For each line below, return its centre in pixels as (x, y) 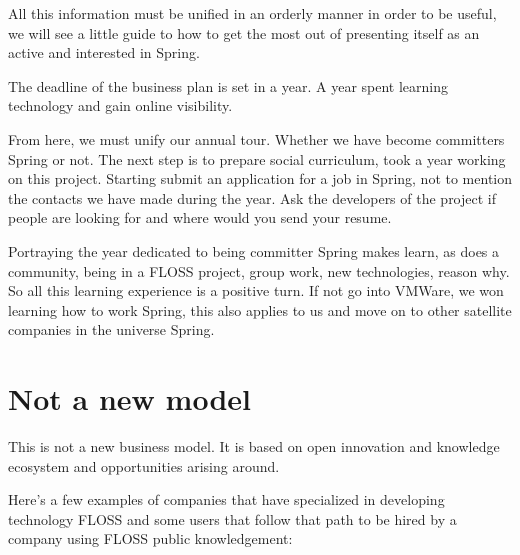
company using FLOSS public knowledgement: (150, 538)
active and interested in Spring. (104, 52)
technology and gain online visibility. (120, 105)
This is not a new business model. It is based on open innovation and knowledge (254, 446)
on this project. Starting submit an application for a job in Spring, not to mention (260, 178)
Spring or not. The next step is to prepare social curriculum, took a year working (257, 158)
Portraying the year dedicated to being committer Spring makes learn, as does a (254, 250)
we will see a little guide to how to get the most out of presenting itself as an (244, 32)
